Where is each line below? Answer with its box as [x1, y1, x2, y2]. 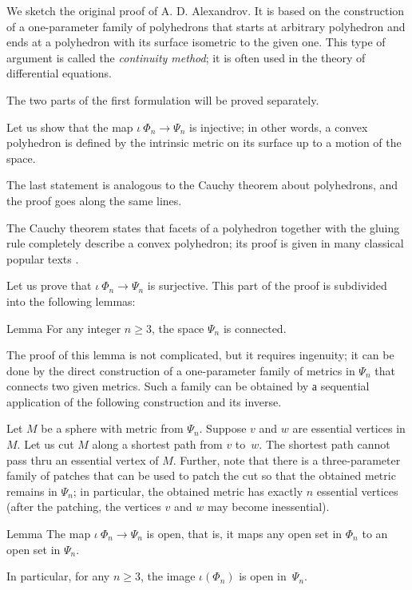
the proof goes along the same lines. [6, 192, 182, 208]
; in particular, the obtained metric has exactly [73, 482, 303, 499]
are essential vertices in [292, 420, 406, 437]
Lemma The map [6, 525, 91, 542]
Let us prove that [6, 277, 92, 294]
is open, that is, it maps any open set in [146, 525, 343, 542]
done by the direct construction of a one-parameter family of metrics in [6, 362, 355, 378]
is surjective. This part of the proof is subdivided [147, 277, 387, 294]
